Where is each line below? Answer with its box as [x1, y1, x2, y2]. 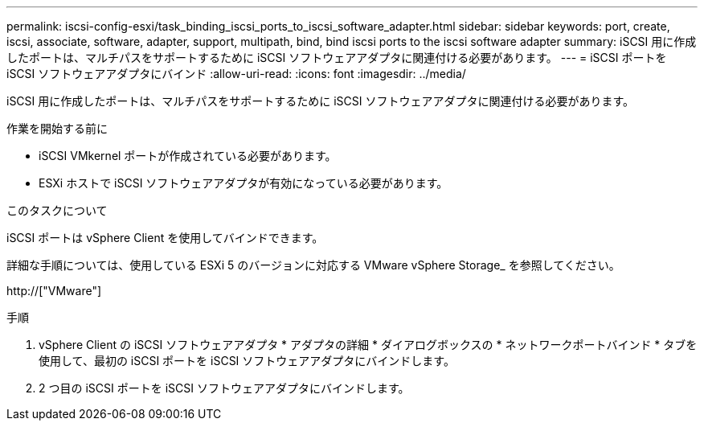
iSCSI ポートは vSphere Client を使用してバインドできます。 [6, 231, 324, 244]
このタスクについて [6, 203, 108, 217]
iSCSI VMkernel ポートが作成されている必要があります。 [39, 149, 337, 162]
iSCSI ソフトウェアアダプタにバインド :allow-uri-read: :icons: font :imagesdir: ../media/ [6, 67, 466, 80]
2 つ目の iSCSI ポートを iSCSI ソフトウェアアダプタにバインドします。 [39, 381, 410, 395]
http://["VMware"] [6, 284, 102, 298]
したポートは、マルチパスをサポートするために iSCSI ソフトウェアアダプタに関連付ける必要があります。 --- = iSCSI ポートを [6, 51, 667, 64]
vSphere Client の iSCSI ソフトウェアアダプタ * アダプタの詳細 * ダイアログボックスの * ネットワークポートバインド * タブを [39, 338, 698, 351]
